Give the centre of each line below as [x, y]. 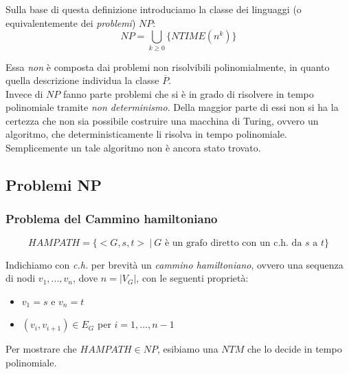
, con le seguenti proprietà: [192, 278]
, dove [86, 278]
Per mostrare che [41, 349]
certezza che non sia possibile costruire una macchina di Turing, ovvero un [162, 120]
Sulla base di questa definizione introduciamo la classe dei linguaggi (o [154, 9]
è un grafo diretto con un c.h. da [233, 243]
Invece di [24, 93]
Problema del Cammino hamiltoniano [112, 219]
